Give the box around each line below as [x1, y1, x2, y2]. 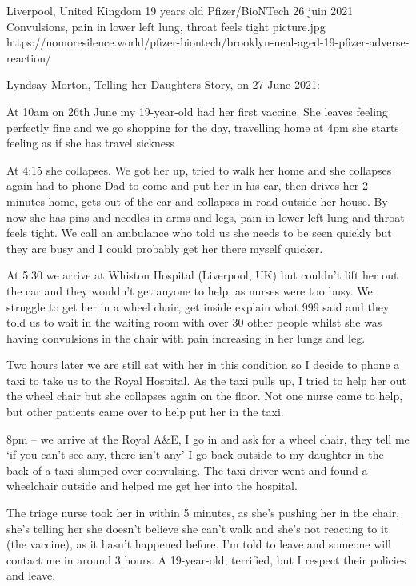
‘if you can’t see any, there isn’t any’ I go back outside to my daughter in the [6, 446, 384, 463]
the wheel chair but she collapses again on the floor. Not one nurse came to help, [6, 387, 403, 404]
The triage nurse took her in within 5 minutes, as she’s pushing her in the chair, [6, 504, 400, 521]
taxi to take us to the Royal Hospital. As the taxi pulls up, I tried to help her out [6, 371, 406, 388]
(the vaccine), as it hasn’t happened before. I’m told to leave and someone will [6, 536, 391, 552]
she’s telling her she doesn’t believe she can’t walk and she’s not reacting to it [6, 520, 389, 536]
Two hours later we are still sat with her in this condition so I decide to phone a [6, 356, 400, 373]
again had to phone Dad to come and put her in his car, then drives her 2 [6, 177, 369, 194]
